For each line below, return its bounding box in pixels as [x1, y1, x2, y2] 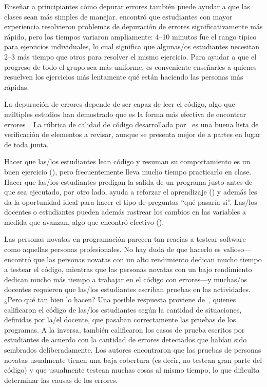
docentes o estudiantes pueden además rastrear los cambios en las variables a [4, 206, 246, 217]
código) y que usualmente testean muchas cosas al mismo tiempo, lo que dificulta [4, 364, 260, 375]
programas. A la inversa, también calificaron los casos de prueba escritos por [4, 324, 245, 335]
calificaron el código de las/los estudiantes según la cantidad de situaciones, [4, 304, 242, 315]
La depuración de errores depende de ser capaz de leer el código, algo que [4, 99, 235, 109]
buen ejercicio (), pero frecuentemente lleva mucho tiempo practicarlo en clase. [4, 166, 252, 177]
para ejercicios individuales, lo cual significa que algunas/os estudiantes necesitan [4, 41, 259, 52]
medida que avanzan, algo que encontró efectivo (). [4, 216, 164, 227]
